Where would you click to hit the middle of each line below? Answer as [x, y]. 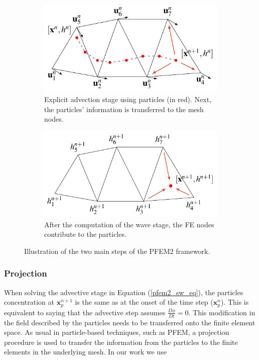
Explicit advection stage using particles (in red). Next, [128, 99]
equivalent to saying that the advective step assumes [85, 312]
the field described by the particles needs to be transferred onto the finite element [130, 322]
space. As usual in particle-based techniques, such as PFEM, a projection [117, 332]
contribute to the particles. [85, 234]
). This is [235, 302]
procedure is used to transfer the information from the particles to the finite [121, 342]
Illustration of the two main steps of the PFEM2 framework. [117, 251]
